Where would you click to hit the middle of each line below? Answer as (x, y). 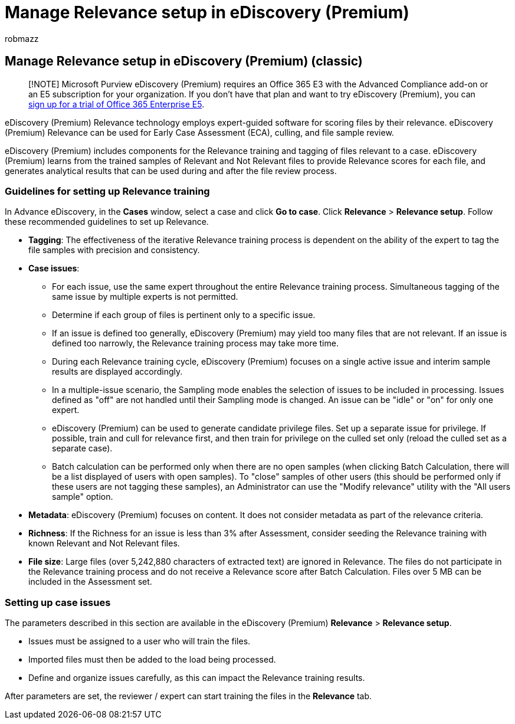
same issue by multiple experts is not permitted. (145, 297)
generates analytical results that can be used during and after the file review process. (171, 171)
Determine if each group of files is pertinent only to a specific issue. (184, 315)
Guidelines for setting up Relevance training (107, 191)
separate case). (82, 448)
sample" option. (83, 497)
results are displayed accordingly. (117, 372)
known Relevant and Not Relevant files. (104, 543)
